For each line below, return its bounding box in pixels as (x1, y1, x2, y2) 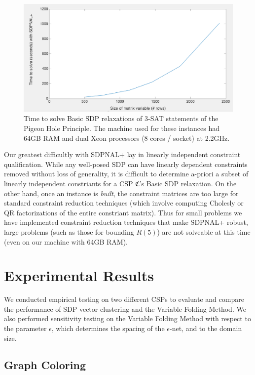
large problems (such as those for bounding (4, 226, 134, 237)
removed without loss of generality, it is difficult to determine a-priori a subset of (4, 168, 249, 179)
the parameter (4, 323, 47, 333)
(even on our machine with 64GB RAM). (4, 236, 128, 247)
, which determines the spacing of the (51, 323, 165, 333)
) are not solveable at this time (157, 226, 251, 237)
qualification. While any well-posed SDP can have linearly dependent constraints (4, 159, 248, 169)
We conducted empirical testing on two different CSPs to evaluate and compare (4, 294, 244, 304)
